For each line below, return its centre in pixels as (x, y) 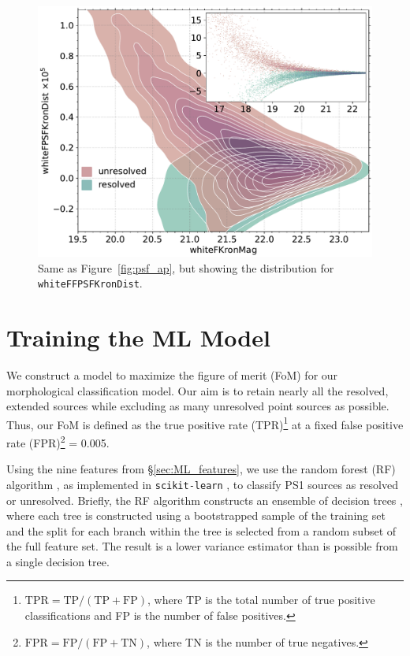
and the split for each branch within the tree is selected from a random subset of (201, 530)
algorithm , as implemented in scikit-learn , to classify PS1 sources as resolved (203, 484)
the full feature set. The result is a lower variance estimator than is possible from (202, 546)
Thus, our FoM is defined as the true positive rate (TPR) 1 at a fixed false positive (205, 423)
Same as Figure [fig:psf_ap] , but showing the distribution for (186, 267)
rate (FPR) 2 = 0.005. (58, 441)
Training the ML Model (138, 337)
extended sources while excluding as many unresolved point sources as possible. (198, 406)
